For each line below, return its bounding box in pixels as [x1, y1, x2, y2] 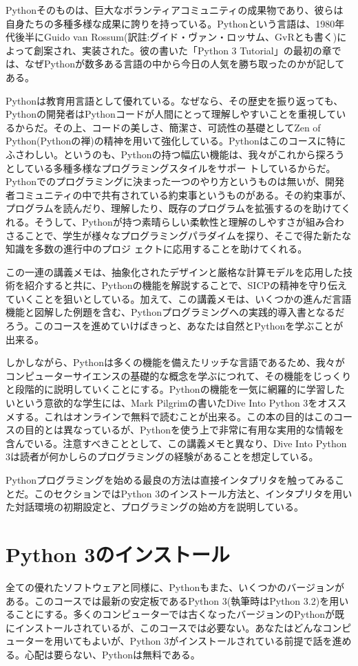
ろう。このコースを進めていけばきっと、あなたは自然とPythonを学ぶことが [6, 319, 344, 333]
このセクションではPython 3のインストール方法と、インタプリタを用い [34, 486, 352, 500]
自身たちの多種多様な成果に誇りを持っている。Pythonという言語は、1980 [6, 16, 335, 30]
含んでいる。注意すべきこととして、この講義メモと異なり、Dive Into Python [6, 436, 347, 450]
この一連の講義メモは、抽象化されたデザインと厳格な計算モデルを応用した [6, 264, 343, 279]
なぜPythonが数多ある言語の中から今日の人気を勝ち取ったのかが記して [24, 56, 345, 71]
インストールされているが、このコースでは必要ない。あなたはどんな [14, 620, 323, 634]
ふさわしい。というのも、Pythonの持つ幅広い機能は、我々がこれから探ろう [6, 147, 345, 161]
